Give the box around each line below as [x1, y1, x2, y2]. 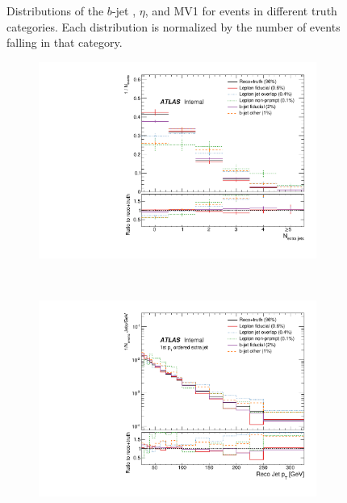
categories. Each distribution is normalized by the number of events [6, 18, 341, 35]
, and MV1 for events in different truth [144, 2, 337, 19]
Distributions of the [6, 2, 104, 19]
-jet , [111, 2, 136, 19]
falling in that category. [6, 34, 123, 51]
